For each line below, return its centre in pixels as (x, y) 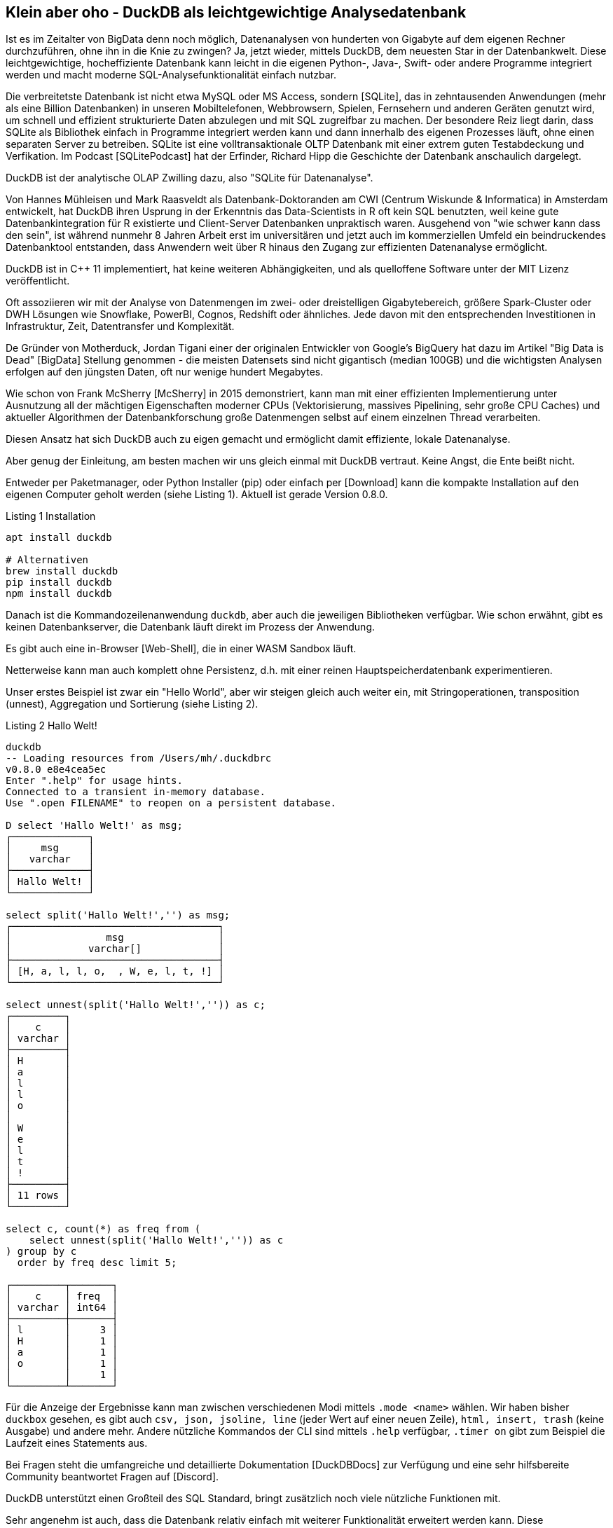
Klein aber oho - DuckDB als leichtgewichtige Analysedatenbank (236, 12)
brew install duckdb (62, 571)
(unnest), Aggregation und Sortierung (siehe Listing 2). (132, 704)
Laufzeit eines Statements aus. (77, 1443)
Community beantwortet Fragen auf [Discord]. (112, 1477)
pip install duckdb (59, 583)
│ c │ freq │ (62, 1296)
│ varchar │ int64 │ (62, 1308)
